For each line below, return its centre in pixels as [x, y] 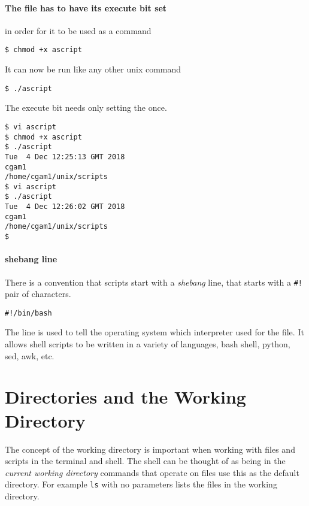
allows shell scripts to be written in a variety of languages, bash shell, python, [148, 344]
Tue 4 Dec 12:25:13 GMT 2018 [65, 157]
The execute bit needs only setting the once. [86, 107]
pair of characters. [38, 294]
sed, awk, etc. [30, 355]
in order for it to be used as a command [78, 30]
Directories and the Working [125, 397]
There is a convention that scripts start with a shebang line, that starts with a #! [154, 282]
